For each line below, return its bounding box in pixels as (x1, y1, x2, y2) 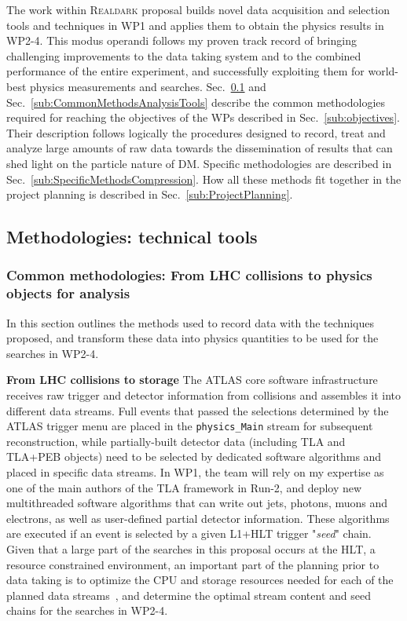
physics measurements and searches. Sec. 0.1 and (30, 78, 266, 94)
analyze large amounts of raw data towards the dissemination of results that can (6, 140, 393, 156)
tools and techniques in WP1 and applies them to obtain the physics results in (6, 16, 384, 33)
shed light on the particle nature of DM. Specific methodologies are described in (6, 155, 392, 171)
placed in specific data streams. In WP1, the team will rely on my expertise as (6, 464, 384, 480)
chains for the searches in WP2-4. (6, 602, 168, 619)
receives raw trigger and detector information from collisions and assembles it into (6, 387, 401, 404)
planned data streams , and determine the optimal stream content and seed (6, 586, 371, 603)
